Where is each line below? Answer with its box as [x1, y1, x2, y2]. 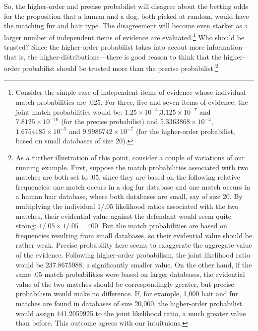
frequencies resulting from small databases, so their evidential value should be [15, 230, 253, 240]
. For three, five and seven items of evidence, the [100, 97, 248, 107]
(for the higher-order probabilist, [135, 126, 235, 136]
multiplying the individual [15, 201, 95, 211]
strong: [15, 220, 37, 231]
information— [206, 42, 250, 52]
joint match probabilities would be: [15, 106, 123, 117]
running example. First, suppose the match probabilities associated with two [15, 162, 249, 172]
